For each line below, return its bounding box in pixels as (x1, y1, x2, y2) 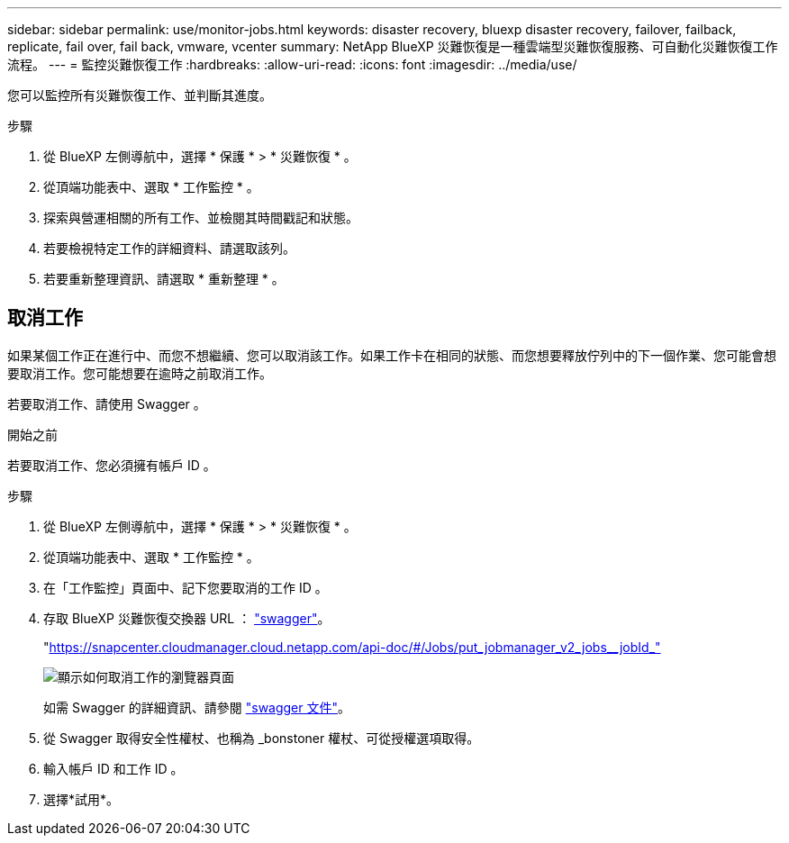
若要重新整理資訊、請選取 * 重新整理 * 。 (43, 271, 285, 286)
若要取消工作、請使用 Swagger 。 (7, 395, 206, 412)
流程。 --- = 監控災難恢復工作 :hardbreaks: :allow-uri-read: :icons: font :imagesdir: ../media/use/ (7, 57, 577, 72)
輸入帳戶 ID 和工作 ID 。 (43, 760, 184, 776)
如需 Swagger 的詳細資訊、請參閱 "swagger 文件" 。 (43, 699, 351, 715)
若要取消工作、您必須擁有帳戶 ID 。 (7, 457, 216, 473)
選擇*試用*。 (43, 791, 120, 807)
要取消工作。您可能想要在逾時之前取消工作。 (7, 365, 272, 381)
